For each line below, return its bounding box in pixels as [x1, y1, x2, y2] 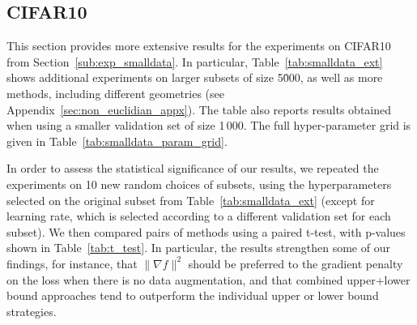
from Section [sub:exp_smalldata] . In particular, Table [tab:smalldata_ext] [6, 53, 383, 70]
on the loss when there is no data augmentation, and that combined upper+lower [6, 271, 411, 288]
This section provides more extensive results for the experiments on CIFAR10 [6, 37, 391, 54]
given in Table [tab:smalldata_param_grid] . [6, 132, 228, 149]
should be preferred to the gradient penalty [188, 254, 403, 272]
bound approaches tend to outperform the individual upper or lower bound [6, 287, 379, 304]
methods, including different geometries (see [6, 84, 225, 101]
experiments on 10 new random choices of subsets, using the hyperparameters [6, 175, 392, 192]
